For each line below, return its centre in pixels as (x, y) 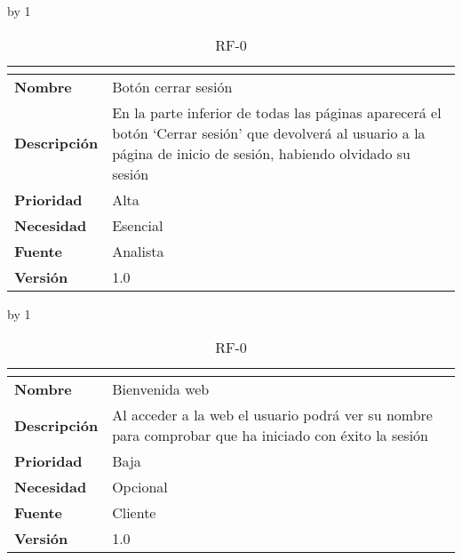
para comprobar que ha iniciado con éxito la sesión (270, 436)
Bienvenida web (161, 389)
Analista (138, 251)
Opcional (140, 487)
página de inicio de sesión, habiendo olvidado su (261, 153)
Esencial (138, 225)
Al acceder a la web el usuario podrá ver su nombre (272, 415)
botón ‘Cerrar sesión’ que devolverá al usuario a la (269, 132)
